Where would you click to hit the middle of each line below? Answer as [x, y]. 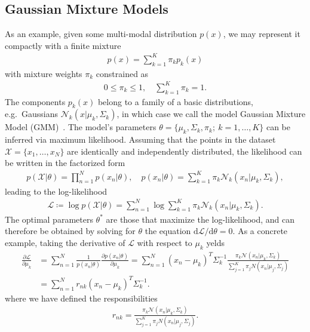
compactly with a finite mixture [63, 45]
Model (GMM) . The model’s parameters [81, 127]
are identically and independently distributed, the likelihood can [185, 151]
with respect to [165, 242]
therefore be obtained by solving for [70, 231]
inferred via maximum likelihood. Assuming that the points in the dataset [140, 139]
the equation [168, 231]
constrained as [122, 73]
